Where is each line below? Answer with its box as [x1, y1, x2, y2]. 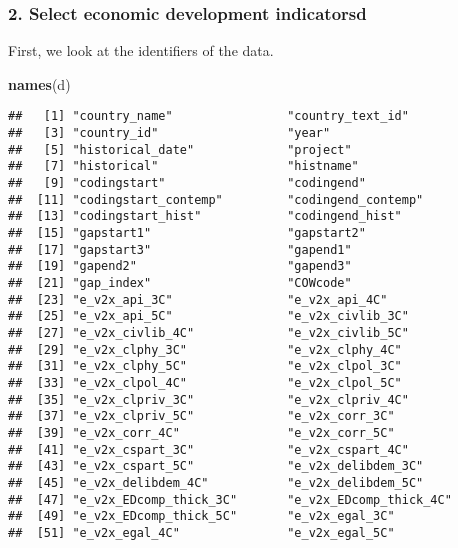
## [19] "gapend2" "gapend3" [8, 259, 352, 274]
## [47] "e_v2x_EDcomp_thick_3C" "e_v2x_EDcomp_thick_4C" [8, 492, 452, 507]
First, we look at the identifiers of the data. [8, 40, 274, 61]
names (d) [8, 73, 71, 94]
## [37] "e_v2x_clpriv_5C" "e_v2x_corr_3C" [8, 409, 395, 424]
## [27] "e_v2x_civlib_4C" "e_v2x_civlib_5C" [8, 325, 409, 340]
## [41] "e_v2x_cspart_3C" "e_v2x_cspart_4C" [8, 442, 409, 457]
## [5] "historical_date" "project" [8, 142, 352, 157]
